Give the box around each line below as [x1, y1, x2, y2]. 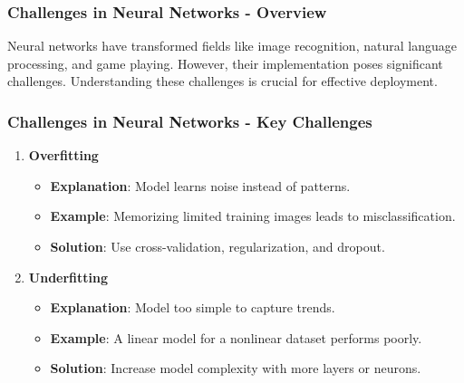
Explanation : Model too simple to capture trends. [50, 298, 335, 317]
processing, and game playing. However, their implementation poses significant [7, 53, 443, 72]
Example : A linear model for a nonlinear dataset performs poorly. [50, 328, 422, 347]
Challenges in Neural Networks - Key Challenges [7, 110, 372, 132]
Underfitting [28, 267, 109, 286]
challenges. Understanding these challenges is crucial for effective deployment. [7, 72, 438, 91]
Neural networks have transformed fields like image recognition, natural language [7, 36, 457, 55]
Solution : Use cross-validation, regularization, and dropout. [50, 237, 385, 255]
